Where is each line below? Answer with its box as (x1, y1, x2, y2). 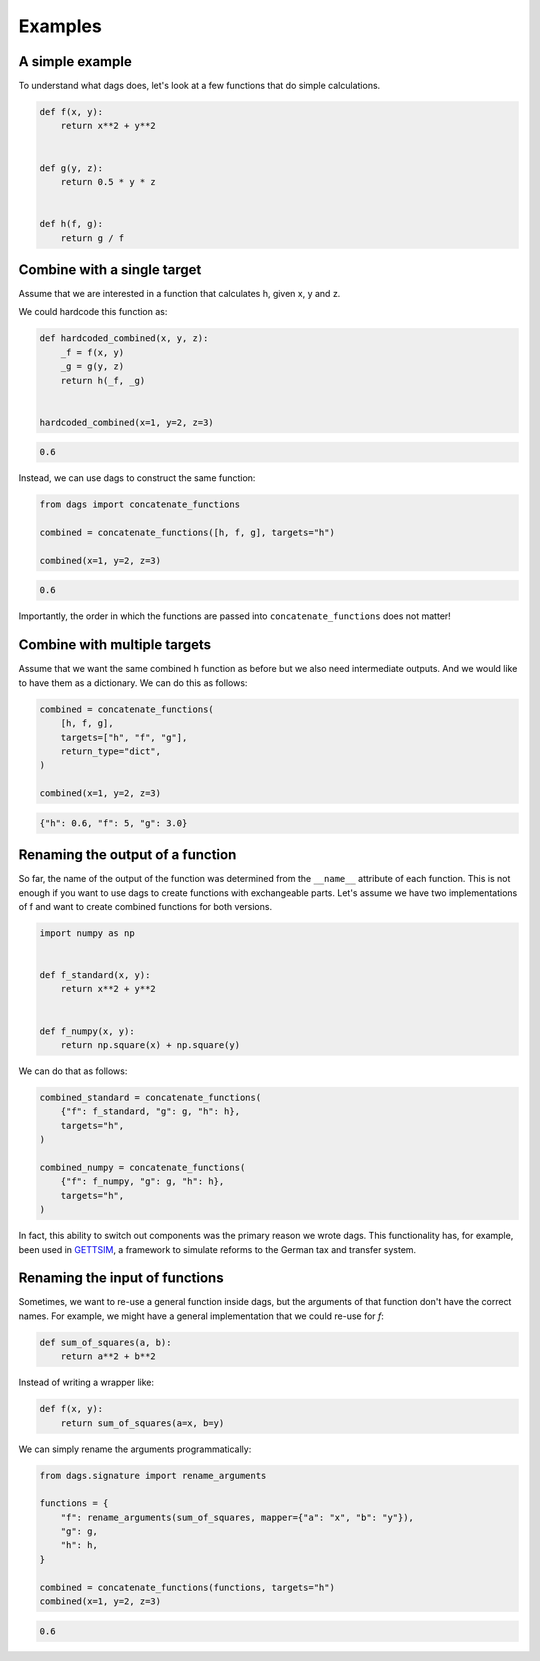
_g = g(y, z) (60, 361, 125, 372)
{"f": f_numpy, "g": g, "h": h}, (60, 1176, 225, 1187)
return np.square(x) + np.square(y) (60, 1040, 240, 1051)
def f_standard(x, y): (39, 970, 151, 981)
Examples (18, 15, 102, 37)
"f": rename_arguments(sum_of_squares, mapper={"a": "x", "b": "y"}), (60, 1511, 415, 1523)
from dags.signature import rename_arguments (39, 1470, 267, 1481)
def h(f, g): (39, 218, 104, 230)
